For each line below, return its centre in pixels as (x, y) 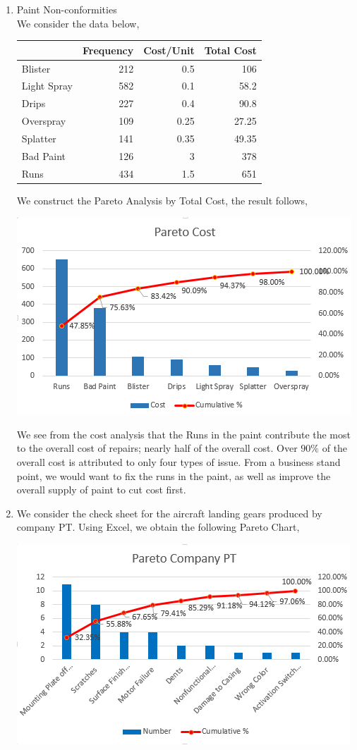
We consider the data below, (78, 23)
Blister (36, 68)
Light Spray (47, 86)
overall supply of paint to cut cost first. (101, 490)
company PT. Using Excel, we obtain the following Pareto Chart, (158, 527)
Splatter (39, 138)
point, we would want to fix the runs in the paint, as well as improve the (174, 475)
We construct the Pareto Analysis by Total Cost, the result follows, (162, 200)
